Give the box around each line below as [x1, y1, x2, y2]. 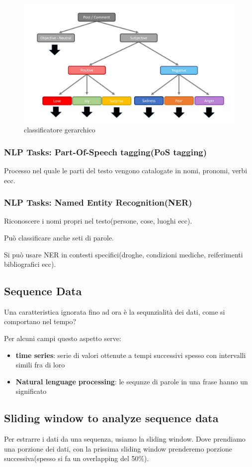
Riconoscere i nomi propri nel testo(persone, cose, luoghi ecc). [4, 216, 192, 226]
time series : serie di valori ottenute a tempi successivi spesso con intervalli [15, 350, 246, 360]
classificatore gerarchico [24, 124, 95, 135]
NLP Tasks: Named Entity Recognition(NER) [4, 196, 192, 209]
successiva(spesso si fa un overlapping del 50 [4, 453, 139, 464]
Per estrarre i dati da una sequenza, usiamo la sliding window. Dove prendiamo [4, 434, 246, 444]
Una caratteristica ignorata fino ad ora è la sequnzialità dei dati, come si [4, 306, 225, 317]
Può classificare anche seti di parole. [4, 232, 114, 242]
